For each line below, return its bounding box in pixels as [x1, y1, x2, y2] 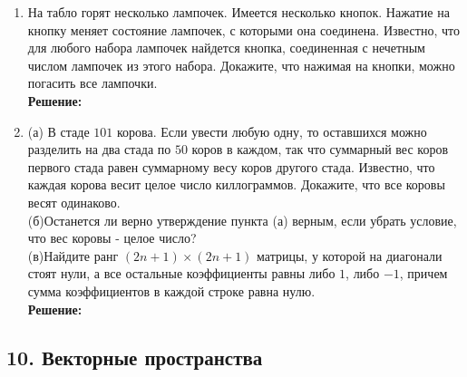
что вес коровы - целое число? [27, 228, 197, 247]
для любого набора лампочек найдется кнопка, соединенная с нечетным [27, 38, 425, 57]
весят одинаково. [27, 192, 121, 211]
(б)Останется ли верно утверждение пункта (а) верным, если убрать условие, [27, 210, 457, 229]
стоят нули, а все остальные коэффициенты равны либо [27, 264, 336, 283]
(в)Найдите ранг [27, 246, 119, 265]
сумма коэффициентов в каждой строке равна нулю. [27, 281, 316, 300]
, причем [399, 264, 448, 283]
